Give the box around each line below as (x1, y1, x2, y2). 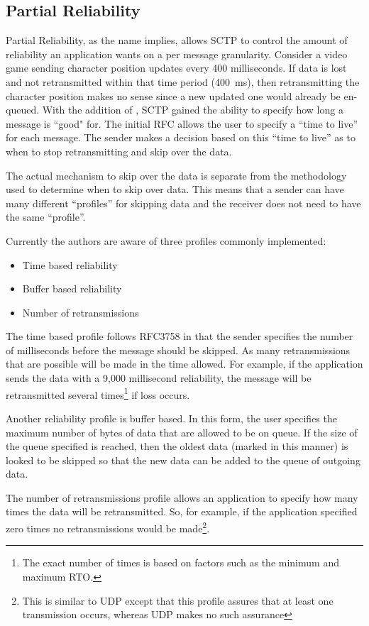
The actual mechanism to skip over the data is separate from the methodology (6, 168, 347, 182)
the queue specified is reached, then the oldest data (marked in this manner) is (6, 439, 348, 454)
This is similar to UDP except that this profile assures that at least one (22, 593, 334, 608)
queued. (6, 102, 40, 117)
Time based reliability (22, 257, 118, 272)
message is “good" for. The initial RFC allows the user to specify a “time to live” (6, 116, 358, 131)
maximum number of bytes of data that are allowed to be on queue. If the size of (6, 424, 358, 439)
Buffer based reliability (22, 281, 122, 296)
